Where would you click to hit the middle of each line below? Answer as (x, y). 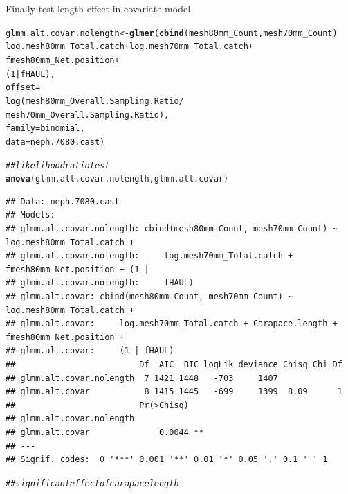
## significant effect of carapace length (92, 483)
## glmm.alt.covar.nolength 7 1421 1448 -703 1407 (142, 378)
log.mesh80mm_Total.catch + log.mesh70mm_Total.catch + (129, 47)
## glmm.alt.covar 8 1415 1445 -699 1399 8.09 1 (174, 392)
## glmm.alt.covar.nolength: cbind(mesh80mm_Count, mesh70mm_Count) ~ (172, 229)
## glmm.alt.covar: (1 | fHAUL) (90, 351)
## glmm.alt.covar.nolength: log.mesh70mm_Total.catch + (149, 256)
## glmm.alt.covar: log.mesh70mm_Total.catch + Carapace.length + (172, 324)
